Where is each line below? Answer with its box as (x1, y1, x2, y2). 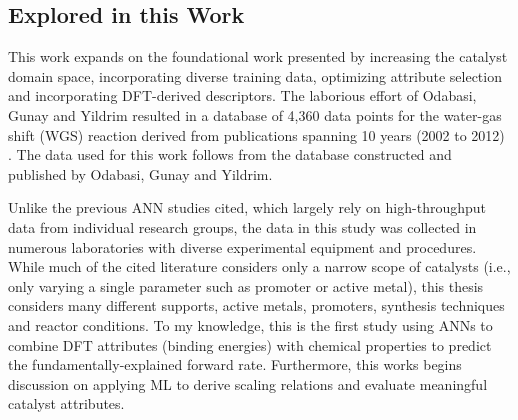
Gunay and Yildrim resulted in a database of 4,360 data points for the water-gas (8, 104, 502, 125)
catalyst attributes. (8, 393, 125, 414)
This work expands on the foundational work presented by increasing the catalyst (8, 46, 508, 67)
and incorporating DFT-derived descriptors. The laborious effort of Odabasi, (8, 85, 477, 106)
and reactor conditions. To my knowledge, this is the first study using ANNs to (8, 314, 493, 335)
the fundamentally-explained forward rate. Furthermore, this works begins (8, 354, 462, 375)
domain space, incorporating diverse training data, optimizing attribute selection (8, 65, 502, 86)
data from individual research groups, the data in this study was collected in (8, 216, 477, 237)
